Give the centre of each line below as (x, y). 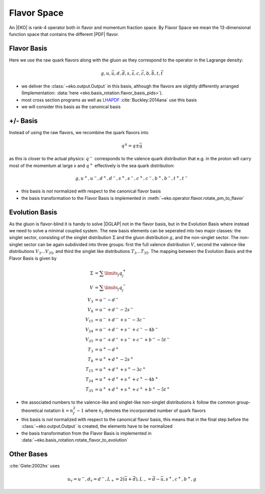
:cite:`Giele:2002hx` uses (34, 466)
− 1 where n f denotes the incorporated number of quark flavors (141, 411)
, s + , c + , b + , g (180, 479)
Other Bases (28, 454)
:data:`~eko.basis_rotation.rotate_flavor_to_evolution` (75, 440)
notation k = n (59, 411)
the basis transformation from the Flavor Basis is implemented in (86, 433)
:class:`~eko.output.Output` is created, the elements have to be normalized (97, 426)
